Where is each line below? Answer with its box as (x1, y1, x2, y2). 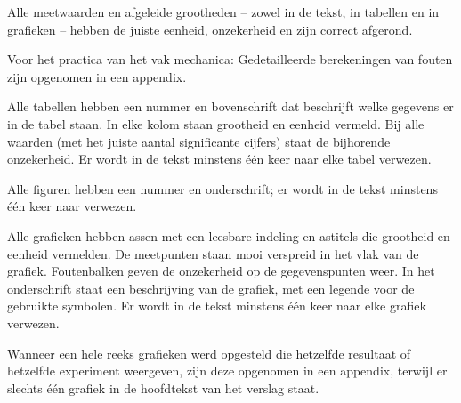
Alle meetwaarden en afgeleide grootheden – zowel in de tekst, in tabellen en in (7, 3, 440, 20)
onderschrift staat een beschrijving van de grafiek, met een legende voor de (7, 278, 415, 297)
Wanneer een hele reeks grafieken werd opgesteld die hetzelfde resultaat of (7, 343, 411, 362)
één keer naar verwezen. (7, 197, 137, 215)
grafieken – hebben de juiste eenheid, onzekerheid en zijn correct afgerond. (7, 20, 413, 38)
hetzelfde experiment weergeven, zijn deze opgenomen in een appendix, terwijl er (7, 361, 448, 380)
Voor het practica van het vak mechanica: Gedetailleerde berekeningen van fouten (7, 50, 453, 69)
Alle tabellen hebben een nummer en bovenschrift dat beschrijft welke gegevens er (7, 97, 454, 116)
